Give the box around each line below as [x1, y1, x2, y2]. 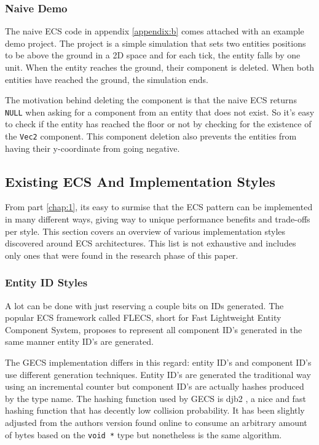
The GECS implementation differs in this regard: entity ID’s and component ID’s [5, 356, 312, 369]
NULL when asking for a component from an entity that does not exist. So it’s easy [5, 105, 315, 118]
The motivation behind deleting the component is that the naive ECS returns [5, 93, 297, 106]
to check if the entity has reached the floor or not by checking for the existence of [5, 117, 312, 130]
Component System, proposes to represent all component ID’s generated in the [5, 323, 302, 336]
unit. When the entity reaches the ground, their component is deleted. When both [5, 61, 315, 73]
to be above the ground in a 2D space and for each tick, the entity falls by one [5, 49, 301, 61]
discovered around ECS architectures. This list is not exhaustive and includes [5, 237, 296, 250]
